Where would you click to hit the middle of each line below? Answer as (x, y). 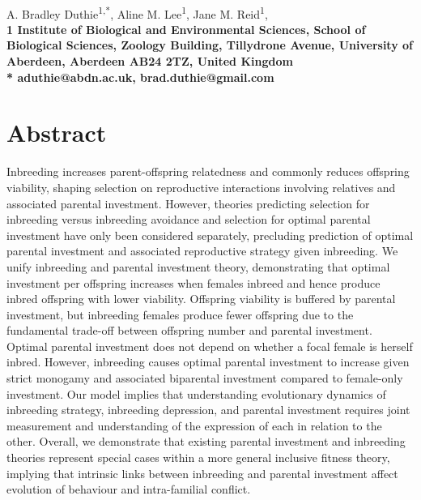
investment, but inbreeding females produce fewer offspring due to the (180, 314)
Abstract (57, 132)
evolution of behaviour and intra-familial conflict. (129, 489)
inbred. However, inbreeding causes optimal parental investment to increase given (208, 362)
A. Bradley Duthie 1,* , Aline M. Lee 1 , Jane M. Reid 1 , (137, 12)
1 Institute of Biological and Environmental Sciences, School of (186, 29)
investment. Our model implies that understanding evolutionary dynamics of (196, 393)
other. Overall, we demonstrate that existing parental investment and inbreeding (206, 441)
